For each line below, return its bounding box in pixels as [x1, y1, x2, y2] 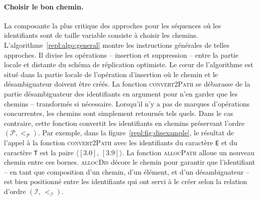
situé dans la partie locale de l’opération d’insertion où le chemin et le [4, 69, 218, 79]
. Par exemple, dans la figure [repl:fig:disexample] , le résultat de [38, 127, 234, 138]
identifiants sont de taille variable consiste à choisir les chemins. [4, 30, 199, 40]
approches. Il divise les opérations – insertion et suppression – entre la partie [4, 49, 239, 60]
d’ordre [4, 186, 26, 197]
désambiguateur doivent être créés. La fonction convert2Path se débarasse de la [4, 79, 251, 89]
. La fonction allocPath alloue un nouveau [122, 147, 255, 157]
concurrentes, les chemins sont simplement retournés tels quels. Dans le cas [4, 108, 234, 118]
